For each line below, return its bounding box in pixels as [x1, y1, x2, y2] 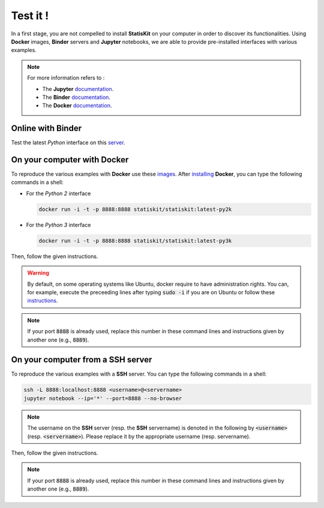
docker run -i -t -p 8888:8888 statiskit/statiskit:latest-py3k [38, 237, 232, 244]
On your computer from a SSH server [11, 355, 152, 365]
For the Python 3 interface [26, 221, 91, 228]
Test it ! [11, 9, 49, 22]
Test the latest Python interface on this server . [11, 139, 125, 146]
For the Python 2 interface [26, 189, 91, 197]
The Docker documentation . [42, 102, 112, 109]
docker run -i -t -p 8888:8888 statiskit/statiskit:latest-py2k [38, 205, 232, 213]
